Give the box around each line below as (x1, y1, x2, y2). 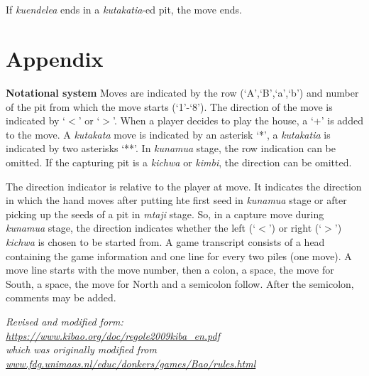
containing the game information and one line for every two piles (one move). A (6, 248, 352, 263)
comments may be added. (6, 290, 116, 305)
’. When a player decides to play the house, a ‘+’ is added (112, 113, 363, 128)
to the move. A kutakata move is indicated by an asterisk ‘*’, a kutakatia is (6, 127, 331, 141)
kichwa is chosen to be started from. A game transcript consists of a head (6, 235, 325, 249)
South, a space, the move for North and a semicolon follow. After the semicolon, (6, 276, 354, 291)
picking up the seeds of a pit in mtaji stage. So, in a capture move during (6, 206, 324, 221)
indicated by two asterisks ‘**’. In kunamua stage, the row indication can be (6, 141, 336, 156)
